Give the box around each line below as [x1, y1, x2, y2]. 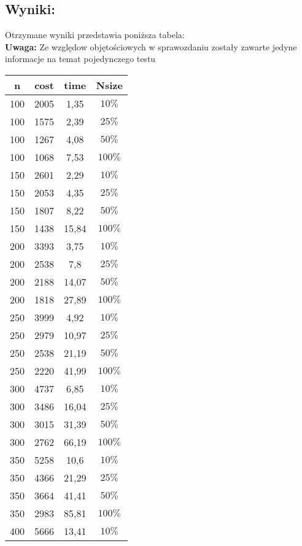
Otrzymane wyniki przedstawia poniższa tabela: [5, 28, 185, 41]
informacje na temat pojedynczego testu [5, 52, 156, 65]
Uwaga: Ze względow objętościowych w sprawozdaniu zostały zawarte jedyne [5, 40, 297, 53]
